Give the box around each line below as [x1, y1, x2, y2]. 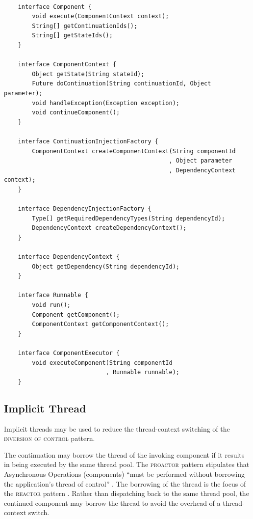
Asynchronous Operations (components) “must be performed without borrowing [4, 468, 245, 479]
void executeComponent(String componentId [32, 359, 173, 366]
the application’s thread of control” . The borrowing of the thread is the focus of [4, 478, 246, 489]
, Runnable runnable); [105, 369, 179, 376]
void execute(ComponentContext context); [32, 13, 169, 20]
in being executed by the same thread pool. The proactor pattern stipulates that [4, 459, 250, 469]
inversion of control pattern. [4, 433, 95, 443]
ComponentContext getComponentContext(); [32, 321, 169, 328]
